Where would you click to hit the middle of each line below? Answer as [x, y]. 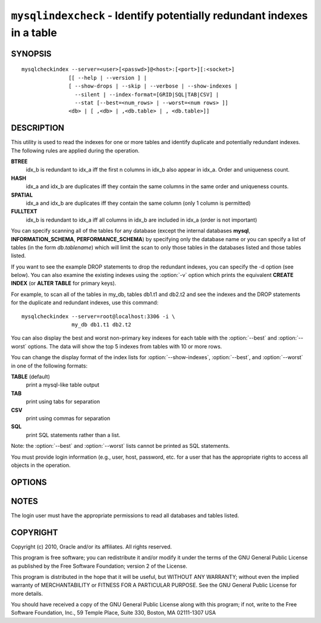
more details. [27, 593]
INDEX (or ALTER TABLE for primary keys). [64, 284]
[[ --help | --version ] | [108, 78]
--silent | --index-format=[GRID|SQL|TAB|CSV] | [147, 94]
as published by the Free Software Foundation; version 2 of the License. [99, 566]
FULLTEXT [24, 211]
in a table [34, 32]
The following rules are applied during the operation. [75, 150]
